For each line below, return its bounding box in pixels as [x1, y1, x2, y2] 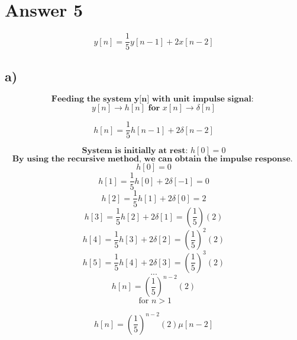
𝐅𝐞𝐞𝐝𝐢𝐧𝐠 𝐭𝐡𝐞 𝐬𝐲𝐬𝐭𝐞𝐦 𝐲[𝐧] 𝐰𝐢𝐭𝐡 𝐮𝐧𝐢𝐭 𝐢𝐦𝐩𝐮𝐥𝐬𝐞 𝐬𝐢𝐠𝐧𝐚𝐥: [51, 95, 254, 104]
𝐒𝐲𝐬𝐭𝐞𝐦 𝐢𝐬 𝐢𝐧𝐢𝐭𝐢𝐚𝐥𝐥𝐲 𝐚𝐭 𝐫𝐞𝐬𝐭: [82, 147, 188, 155]
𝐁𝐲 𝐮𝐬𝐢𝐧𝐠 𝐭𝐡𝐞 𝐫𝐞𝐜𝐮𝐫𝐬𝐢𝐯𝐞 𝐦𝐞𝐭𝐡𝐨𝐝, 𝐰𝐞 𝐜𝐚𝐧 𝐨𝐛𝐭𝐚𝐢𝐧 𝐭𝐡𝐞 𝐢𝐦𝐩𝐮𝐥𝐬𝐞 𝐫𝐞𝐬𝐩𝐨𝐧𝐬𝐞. [12, 155, 293, 164]
